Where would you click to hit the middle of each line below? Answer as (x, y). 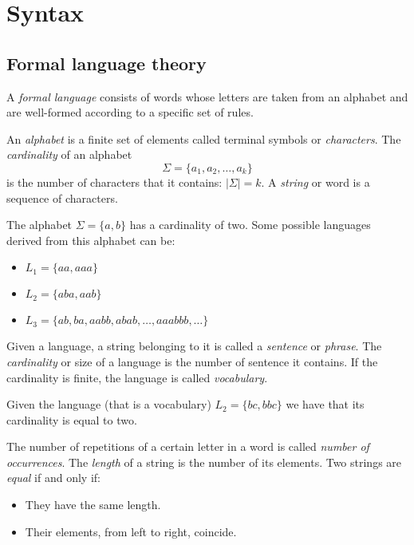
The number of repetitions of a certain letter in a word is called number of (188, 446)
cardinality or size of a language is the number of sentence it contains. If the (192, 361)
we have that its (325, 404)
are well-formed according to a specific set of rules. (130, 112)
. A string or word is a (315, 182)
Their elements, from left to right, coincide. (131, 531)
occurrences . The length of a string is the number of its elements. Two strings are (204, 462)
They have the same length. (93, 505)
